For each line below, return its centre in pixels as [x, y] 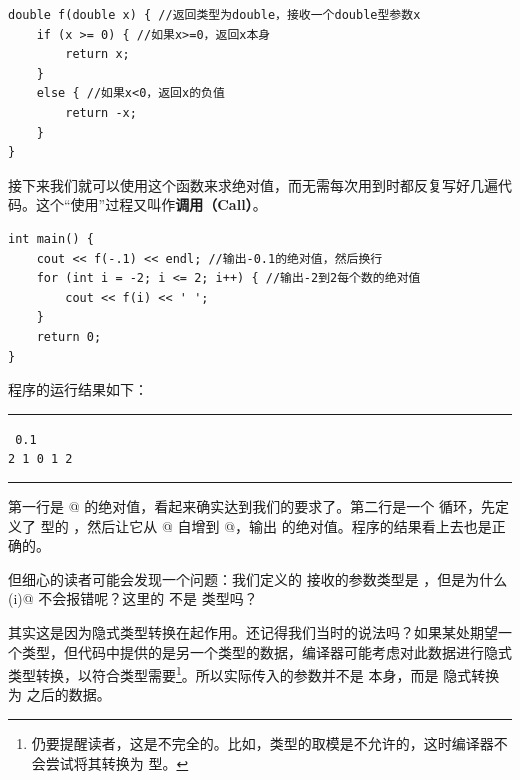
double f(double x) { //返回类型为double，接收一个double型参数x [214, 15]
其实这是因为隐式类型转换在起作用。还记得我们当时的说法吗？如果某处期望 [253, 631]
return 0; [69, 336]
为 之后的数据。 [59, 694]
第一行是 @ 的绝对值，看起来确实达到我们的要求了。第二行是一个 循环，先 [251, 506]
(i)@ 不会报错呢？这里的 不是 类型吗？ [133, 598]
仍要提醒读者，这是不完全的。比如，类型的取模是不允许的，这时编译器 [262, 743]
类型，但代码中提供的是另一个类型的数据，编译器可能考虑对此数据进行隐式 [266, 651]
